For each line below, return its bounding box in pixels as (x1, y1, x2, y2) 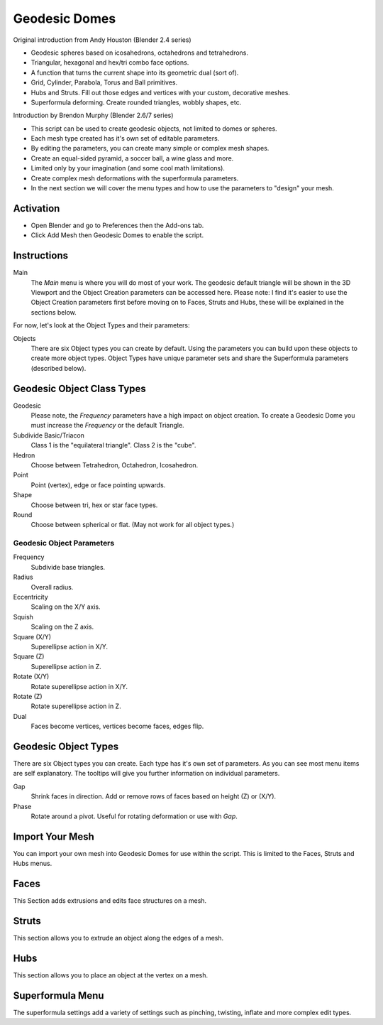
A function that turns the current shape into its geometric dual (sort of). (30, 68, 239, 77)
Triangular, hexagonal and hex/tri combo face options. (30, 58, 189, 67)
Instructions (13, 249, 69, 262)
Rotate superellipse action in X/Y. (30, 682, 128, 690)
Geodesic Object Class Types (13, 382, 147, 394)
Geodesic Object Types (13, 740, 119, 752)
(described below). (30, 364, 87, 372)
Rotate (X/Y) (13, 672, 50, 681)
